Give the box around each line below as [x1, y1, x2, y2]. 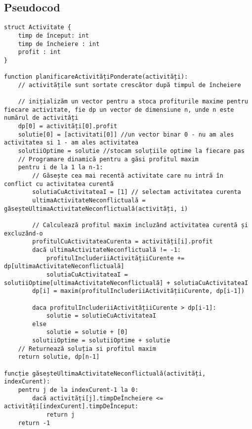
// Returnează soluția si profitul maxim [18, 345, 156, 352]
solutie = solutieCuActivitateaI [46, 312, 156, 320]
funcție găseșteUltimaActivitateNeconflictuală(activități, [4, 370, 206, 377]
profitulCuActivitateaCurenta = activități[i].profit [32, 238, 213, 245]
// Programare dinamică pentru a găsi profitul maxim [18, 155, 199, 163]
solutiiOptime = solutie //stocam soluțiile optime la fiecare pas [18, 147, 245, 155]
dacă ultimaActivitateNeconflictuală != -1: [32, 246, 181, 253]
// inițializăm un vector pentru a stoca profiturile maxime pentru [18, 98, 248, 105]
